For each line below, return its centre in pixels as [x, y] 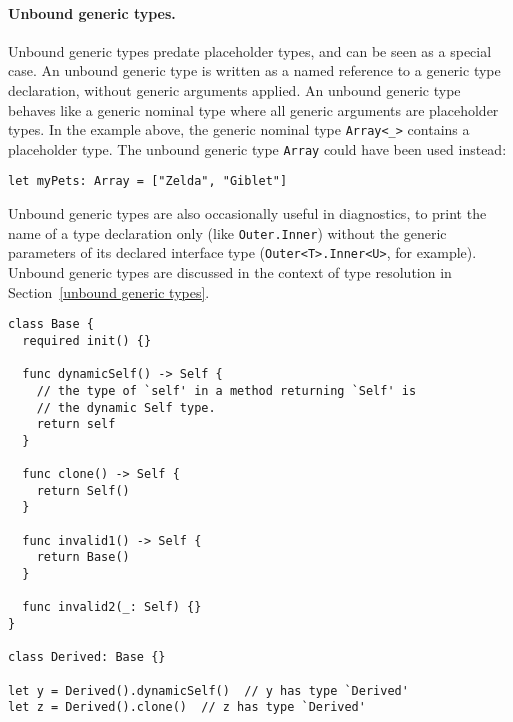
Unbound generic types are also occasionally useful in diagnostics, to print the [247, 213]
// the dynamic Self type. [126, 407]
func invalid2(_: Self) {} [112, 607]
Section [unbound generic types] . [109, 291]
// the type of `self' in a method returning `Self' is [226, 390]
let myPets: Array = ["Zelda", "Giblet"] [148, 181]
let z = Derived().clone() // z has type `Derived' [187, 707]
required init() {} [87, 340]
